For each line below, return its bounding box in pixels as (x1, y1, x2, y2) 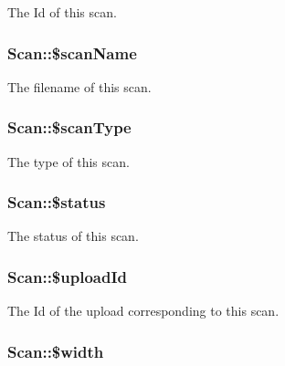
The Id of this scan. (7, 3, 117, 21)
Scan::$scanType (7, 116, 132, 139)
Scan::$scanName (7, 41, 137, 64)
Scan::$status (7, 191, 106, 214)
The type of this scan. (7, 152, 130, 171)
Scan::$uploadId (7, 265, 127, 288)
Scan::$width (7, 340, 104, 362)
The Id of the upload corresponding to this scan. (7, 301, 280, 320)
